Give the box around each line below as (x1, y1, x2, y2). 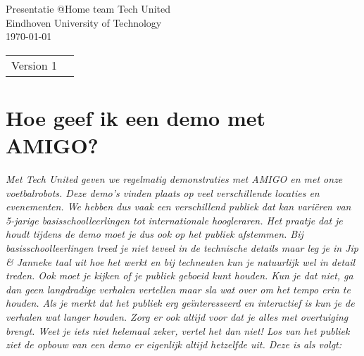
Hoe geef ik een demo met (6, 103, 266, 132)
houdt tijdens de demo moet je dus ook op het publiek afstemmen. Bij (6, 227, 303, 241)
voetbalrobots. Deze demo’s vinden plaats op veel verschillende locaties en (6, 185, 320, 200)
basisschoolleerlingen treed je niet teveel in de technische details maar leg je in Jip (6, 241, 359, 255)
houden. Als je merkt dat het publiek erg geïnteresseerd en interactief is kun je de (6, 295, 355, 310)
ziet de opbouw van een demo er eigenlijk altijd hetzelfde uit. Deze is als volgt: (6, 337, 342, 352)
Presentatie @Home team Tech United (6, 1, 170, 15)
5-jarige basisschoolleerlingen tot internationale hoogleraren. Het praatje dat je (6, 212, 343, 227)
